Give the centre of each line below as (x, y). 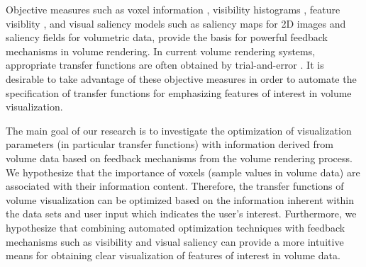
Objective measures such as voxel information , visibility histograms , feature (173, 9)
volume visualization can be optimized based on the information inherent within (180, 199)
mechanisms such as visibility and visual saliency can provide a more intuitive (175, 241)
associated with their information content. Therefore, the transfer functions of (175, 186)
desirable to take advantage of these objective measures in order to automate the (181, 78)
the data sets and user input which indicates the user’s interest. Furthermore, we (181, 214)
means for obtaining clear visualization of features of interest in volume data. (173, 255)
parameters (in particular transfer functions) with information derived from (170, 144)
